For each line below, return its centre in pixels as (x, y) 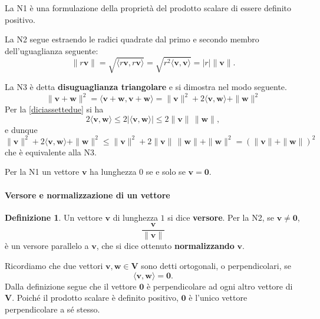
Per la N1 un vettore (42, 172)
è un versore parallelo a (47, 246)
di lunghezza (135, 217)
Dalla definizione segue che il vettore (71, 286)
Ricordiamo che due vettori (54, 265)
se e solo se (166, 172)
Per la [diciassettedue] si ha (54, 109)
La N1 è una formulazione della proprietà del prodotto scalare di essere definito (148, 8)
